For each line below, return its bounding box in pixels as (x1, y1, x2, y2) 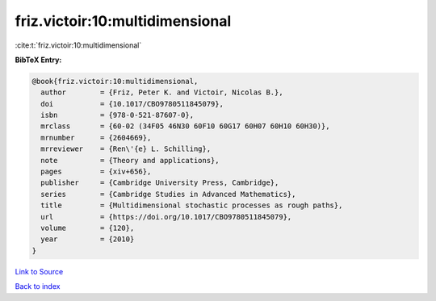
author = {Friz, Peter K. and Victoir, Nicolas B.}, (40, 88, 283, 97)
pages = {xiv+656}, (40, 167, 152, 177)
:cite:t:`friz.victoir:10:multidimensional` (15, 40, 142, 50)
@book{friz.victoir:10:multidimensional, (31, 77, 199, 86)
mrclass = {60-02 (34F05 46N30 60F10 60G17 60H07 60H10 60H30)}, (40, 122, 330, 131)
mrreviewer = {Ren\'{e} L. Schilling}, (40, 144, 212, 153)
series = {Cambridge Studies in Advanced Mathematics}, (40, 190, 296, 199)
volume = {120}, (40, 224, 135, 232)
